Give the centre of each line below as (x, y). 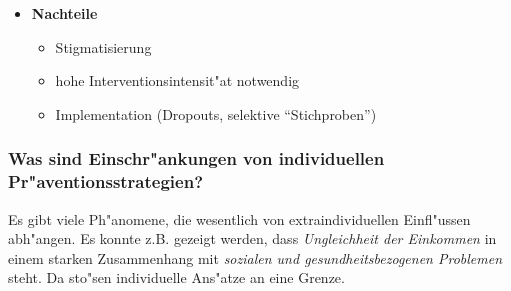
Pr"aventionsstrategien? (106, 181)
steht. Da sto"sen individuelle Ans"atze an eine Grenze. (176, 277)
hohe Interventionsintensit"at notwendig (177, 80)
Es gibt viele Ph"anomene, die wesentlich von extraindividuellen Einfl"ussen (239, 218)
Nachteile (64, 13)
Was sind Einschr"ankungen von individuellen (196, 158)
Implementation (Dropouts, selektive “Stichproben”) (216, 113)
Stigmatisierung (103, 46)
